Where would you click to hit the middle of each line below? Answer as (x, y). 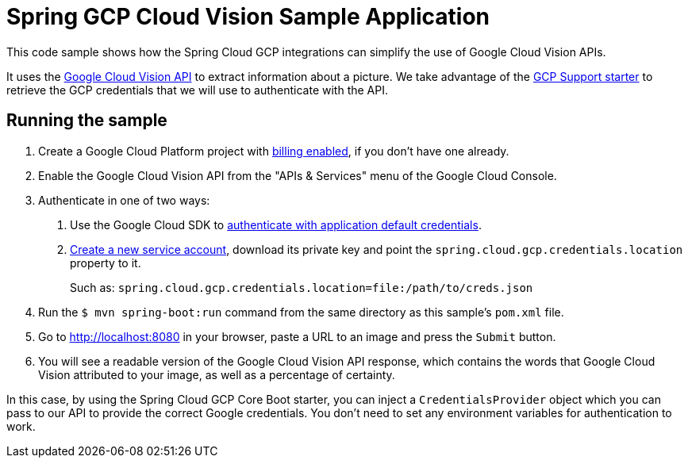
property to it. (106, 263)
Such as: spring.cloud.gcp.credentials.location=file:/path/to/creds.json (302, 287)
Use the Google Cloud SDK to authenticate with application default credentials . (276, 224)
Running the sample (87, 121)
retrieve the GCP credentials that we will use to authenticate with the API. (198, 90)
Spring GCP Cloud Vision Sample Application (248, 17)
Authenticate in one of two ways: (124, 200)
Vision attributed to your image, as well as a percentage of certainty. (217, 374)
